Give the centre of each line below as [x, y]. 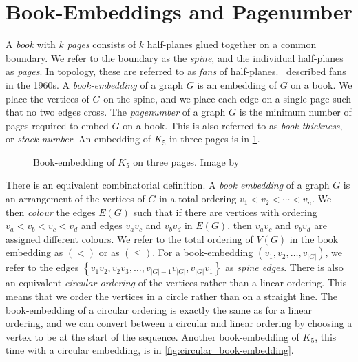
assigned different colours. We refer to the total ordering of [129, 238]
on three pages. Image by [186, 161]
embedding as [34, 252]
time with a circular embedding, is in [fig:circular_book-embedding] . [150, 350]
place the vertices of [48, 98]
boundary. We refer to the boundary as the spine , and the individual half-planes [175, 57]
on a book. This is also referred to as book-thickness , [233, 125]
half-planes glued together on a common [232, 44]
